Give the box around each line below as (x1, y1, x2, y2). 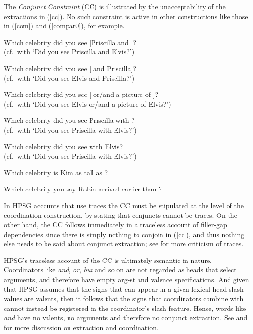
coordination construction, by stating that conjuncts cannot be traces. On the (4, 210, 237, 220)
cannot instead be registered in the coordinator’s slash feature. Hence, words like (4, 303, 246, 313)
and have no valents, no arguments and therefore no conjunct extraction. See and (4, 312, 248, 323)
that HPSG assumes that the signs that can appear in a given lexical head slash (4, 284, 244, 294)
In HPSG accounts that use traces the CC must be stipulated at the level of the (4, 200, 244, 210)
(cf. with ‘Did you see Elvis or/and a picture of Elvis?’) (4, 98, 171, 109)
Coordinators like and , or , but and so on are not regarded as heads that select (4, 264, 237, 275)
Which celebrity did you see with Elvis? (4, 141, 123, 151)
